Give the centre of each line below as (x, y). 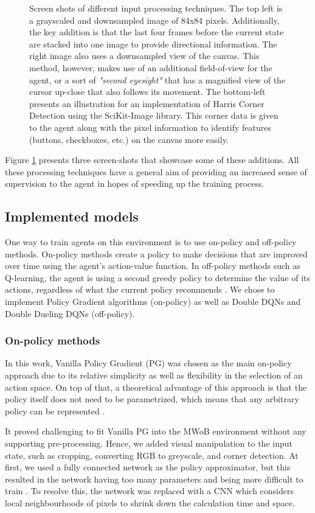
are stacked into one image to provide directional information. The (153, 44)
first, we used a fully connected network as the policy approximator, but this (148, 467)
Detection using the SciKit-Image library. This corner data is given (154, 115)
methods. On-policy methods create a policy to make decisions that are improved (156, 253)
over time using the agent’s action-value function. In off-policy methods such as (153, 266)
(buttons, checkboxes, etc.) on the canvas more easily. (129, 139)
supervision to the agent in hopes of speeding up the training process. (135, 183)
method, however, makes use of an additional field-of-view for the (151, 67)
